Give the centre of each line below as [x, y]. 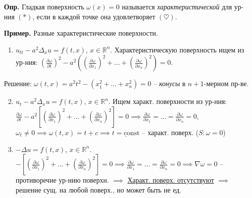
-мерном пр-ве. [226, 83]
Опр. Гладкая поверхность [44, 6]
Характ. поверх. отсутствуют [171, 180]
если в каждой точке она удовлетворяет [96, 16]
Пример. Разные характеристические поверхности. [81, 33]
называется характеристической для [177, 6]
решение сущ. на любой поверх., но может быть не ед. [99, 189]
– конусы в [169, 83]
